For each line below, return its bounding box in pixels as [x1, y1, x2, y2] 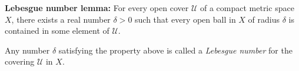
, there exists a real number [11, 13, 111, 25]
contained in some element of [5, 24, 109, 37]
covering [5, 55, 35, 68]
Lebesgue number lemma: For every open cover [5, 2, 189, 13]
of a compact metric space [200, 2, 294, 13]
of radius [248, 13, 280, 25]
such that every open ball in [135, 13, 236, 25]
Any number [5, 44, 50, 56]
